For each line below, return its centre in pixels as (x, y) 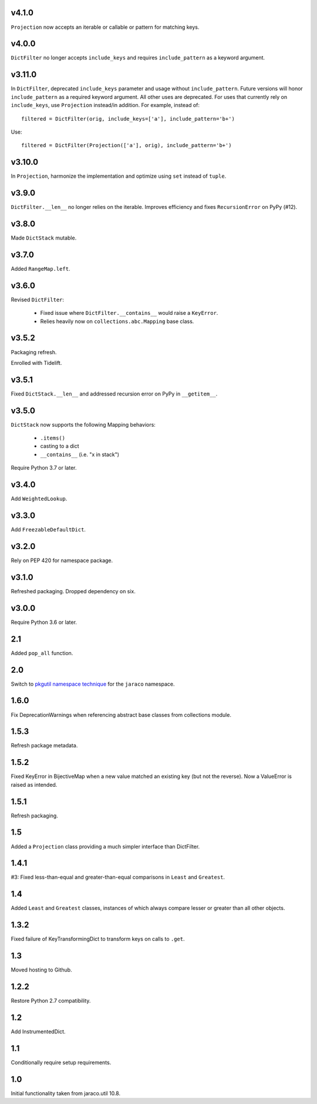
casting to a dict (60, 446)
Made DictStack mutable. (44, 238)
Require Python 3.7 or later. (44, 468)
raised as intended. (34, 784)
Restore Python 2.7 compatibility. (51, 1001)
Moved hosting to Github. (42, 970)
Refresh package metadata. (44, 746)
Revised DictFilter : (38, 300)
